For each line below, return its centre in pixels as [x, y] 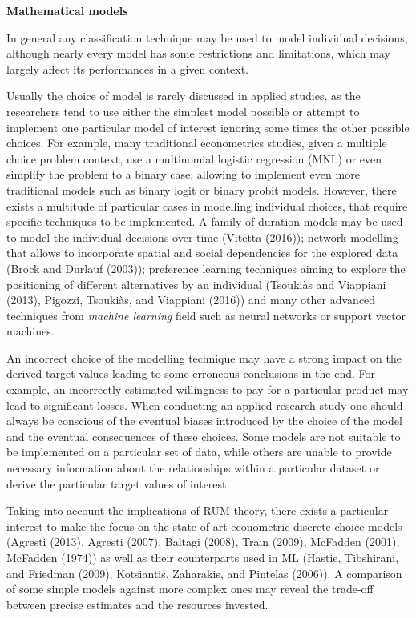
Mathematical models [67, 10]
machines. [30, 331]
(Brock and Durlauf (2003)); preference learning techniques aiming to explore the [206, 268]
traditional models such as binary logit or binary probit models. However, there [202, 189]
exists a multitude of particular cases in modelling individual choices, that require [207, 205]
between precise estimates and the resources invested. [137, 604]
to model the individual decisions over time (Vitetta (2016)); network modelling [202, 237]
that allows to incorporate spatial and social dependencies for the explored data [202, 253]
